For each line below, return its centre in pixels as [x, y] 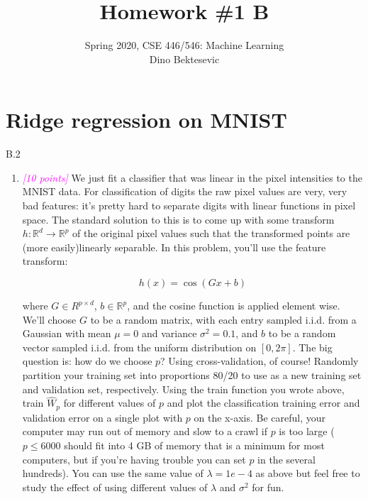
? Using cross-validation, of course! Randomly [260, 361]
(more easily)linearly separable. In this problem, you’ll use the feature [174, 247]
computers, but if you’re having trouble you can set [134, 459]
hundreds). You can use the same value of [113, 473]
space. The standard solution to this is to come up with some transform [178, 219]
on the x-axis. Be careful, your [260, 417]
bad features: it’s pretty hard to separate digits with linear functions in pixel [189, 205]
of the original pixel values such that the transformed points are [211, 233]
